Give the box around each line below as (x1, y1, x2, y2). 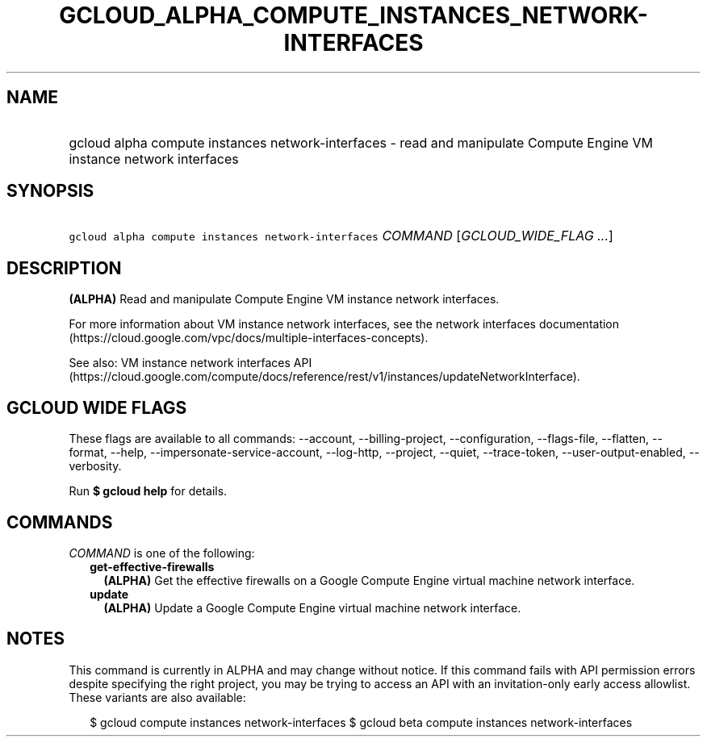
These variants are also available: (69, 690, 246, 704)
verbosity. (69, 459, 122, 474)
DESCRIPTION (6, 257, 122, 278)
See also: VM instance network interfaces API (69, 356, 312, 370)
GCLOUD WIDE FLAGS (6, 397, 187, 418)
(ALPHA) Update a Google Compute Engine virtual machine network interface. (103, 600, 521, 615)
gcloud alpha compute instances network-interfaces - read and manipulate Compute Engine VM (69, 134, 653, 151)
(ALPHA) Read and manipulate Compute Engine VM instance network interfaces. (69, 292, 500, 307)
